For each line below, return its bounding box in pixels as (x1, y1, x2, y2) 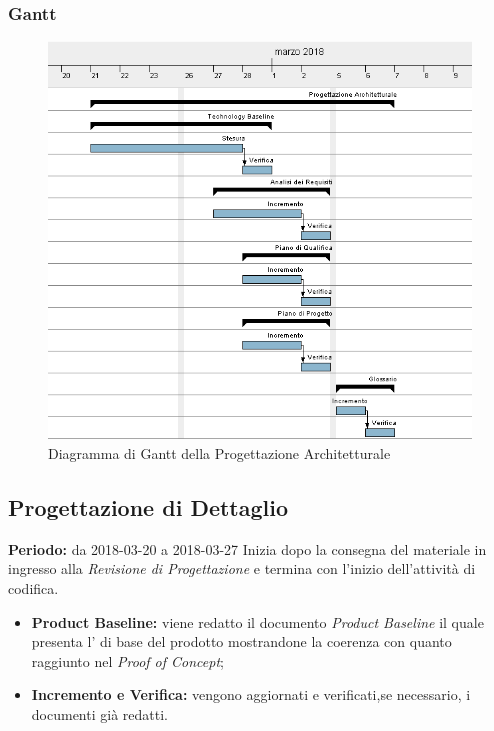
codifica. (8, 577, 59, 598)
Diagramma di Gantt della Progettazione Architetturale (48, 442, 391, 463)
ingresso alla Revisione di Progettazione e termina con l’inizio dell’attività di (8, 558, 476, 579)
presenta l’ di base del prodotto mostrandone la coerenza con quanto (31, 631, 452, 652)
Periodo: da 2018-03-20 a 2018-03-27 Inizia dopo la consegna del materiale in (8, 538, 487, 559)
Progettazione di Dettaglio (8, 491, 289, 522)
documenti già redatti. (31, 703, 168, 724)
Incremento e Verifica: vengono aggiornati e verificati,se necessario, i (31, 684, 471, 705)
